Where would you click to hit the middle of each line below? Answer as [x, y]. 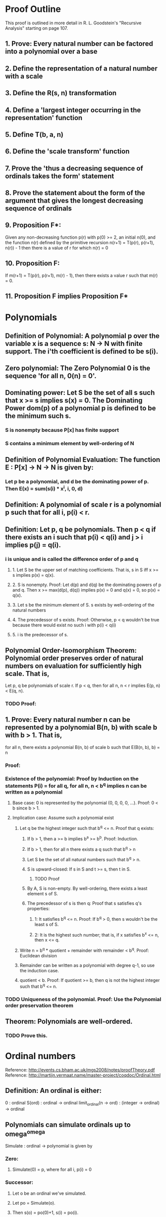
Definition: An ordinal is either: [54, 1091]
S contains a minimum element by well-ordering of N [70, 444]
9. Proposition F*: [33, 225]
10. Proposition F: [32, 263]
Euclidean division [38, 955]
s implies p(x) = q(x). [33, 575]
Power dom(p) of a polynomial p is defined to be [81, 408]
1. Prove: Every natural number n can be [68, 720]
